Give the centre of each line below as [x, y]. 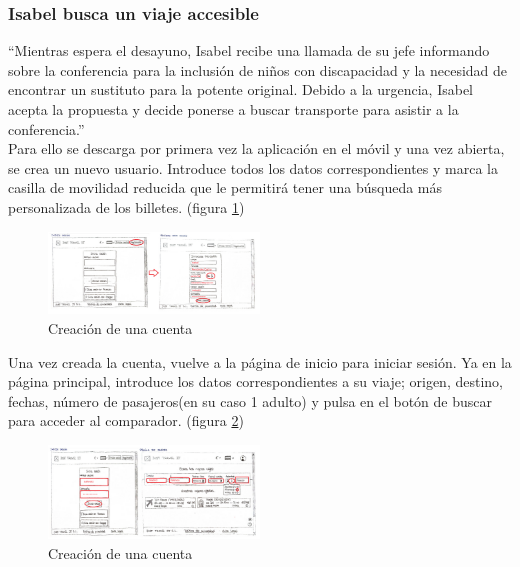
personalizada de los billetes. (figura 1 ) [126, 206]
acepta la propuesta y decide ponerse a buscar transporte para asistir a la [233, 109]
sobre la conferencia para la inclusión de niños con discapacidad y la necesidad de [258, 69]
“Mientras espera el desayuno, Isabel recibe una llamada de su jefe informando [249, 50]
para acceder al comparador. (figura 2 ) [126, 420]
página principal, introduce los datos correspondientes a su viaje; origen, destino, [255, 381]
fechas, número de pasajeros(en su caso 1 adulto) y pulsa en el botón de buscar [250, 400]
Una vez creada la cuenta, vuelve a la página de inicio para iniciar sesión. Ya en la [260, 361]
